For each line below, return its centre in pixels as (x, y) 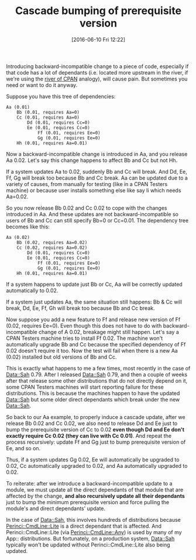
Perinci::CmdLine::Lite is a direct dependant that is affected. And (84, 526)
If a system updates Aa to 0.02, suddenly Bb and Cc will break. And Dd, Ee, (97, 171)
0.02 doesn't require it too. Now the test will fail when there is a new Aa (92, 350)
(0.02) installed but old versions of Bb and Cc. (61, 357)
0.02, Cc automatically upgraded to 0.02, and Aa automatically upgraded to (97, 465)
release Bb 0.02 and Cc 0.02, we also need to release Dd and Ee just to (92, 423)
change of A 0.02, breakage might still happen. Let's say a (109, 332)
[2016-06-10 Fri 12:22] (98, 39)
